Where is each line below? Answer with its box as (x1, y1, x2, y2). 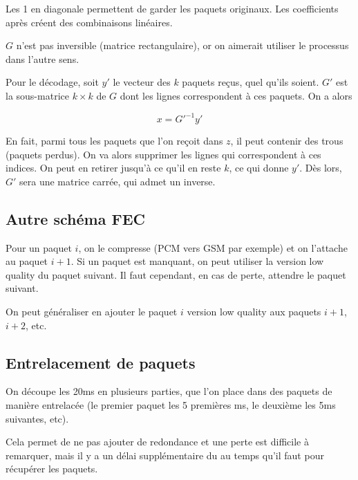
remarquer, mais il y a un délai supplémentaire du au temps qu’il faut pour (6, 447, 324, 462)
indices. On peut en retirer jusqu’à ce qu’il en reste (6, 160, 221, 175)
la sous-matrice (6, 88, 69, 102)
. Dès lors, (299, 160, 342, 175)
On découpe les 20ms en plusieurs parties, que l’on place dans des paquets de (6, 384, 332, 398)
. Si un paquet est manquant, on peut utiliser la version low (70, 254, 324, 268)
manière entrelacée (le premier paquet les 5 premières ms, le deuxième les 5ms (6, 398, 336, 412)
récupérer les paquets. (6, 461, 98, 476)
